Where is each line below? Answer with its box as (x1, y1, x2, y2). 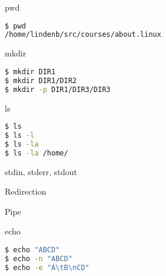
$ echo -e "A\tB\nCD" (5, 263, 90, 272)
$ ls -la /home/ (5, 148, 69, 157)
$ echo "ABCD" (5, 246, 60, 255)
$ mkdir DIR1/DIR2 (5, 76, 77, 85)
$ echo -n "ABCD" (5, 254, 73, 263)
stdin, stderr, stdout (5, 165, 77, 177)
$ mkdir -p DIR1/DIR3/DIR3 (5, 85, 111, 94)
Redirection (5, 185, 47, 198)
